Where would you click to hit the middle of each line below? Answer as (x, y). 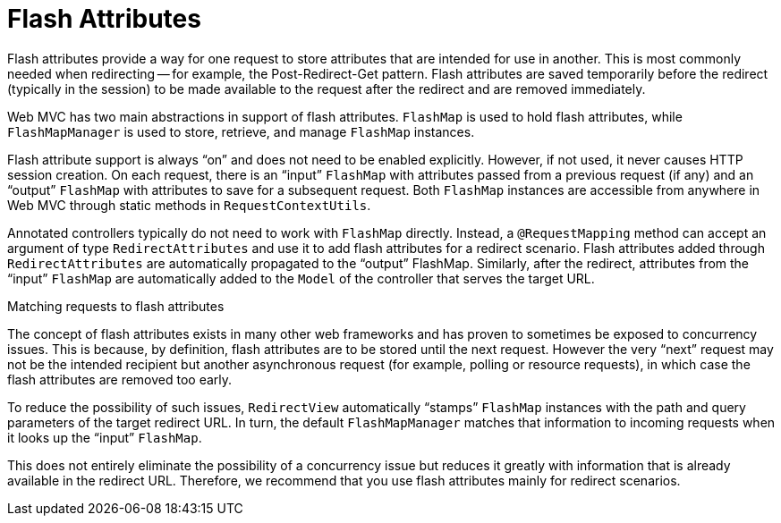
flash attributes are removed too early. (120, 379)
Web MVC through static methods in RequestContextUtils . (189, 205)
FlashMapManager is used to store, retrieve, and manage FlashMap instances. (241, 131)
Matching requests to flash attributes (116, 306)
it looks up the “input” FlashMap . (105, 437)
